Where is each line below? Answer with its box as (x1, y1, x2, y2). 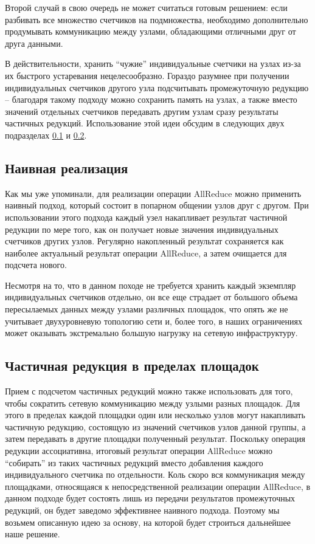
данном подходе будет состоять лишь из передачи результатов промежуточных (5, 492, 296, 504)
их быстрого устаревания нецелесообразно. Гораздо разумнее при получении (5, 69, 289, 81)
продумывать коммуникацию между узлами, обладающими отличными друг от (5, 25, 296, 38)
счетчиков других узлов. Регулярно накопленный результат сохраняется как (5, 235, 284, 247)
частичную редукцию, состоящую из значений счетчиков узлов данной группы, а (5, 420, 306, 433)
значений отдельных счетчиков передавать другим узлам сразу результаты (5, 105, 279, 117)
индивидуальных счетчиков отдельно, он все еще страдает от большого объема (5, 291, 298, 303)
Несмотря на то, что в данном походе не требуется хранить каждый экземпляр (5, 278, 296, 291)
